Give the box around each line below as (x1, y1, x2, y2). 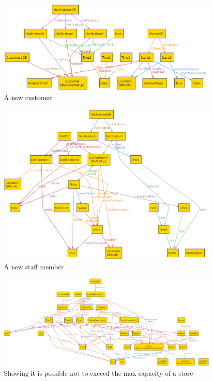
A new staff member (4, 261, 64, 271)
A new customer (4, 92, 52, 102)
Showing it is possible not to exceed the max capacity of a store (4, 368, 193, 378)
